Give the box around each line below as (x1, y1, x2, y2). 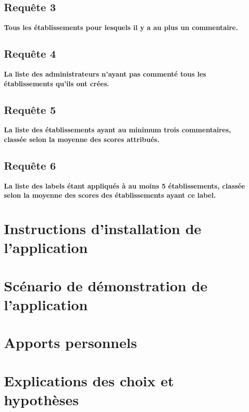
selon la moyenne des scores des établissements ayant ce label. (4, 190, 216, 200)
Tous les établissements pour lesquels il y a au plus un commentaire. (4, 22, 238, 32)
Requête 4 (4, 46, 56, 61)
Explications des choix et (4, 370, 174, 390)
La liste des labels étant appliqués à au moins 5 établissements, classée (4, 180, 245, 190)
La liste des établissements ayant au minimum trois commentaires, (4, 125, 231, 135)
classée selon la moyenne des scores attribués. (4, 134, 160, 144)
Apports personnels (4, 333, 137, 352)
